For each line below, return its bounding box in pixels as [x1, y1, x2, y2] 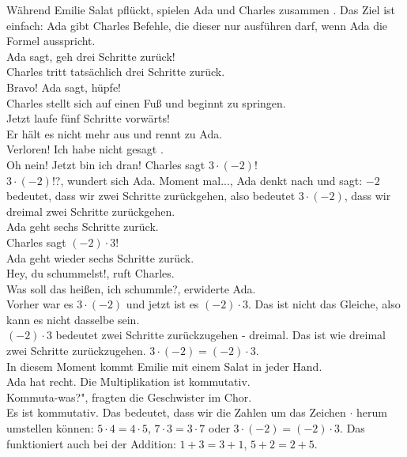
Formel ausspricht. [6, 32, 96, 49]
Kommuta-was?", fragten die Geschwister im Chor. [6, 388, 252, 405]
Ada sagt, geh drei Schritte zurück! [6, 47, 175, 64]
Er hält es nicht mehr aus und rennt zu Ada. [6, 125, 223, 142]
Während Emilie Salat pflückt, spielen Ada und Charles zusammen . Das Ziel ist [6, 2, 396, 17]
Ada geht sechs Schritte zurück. [6, 218, 159, 235]
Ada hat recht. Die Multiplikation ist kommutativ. [6, 373, 251, 390]
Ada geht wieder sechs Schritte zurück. [6, 249, 194, 266]
